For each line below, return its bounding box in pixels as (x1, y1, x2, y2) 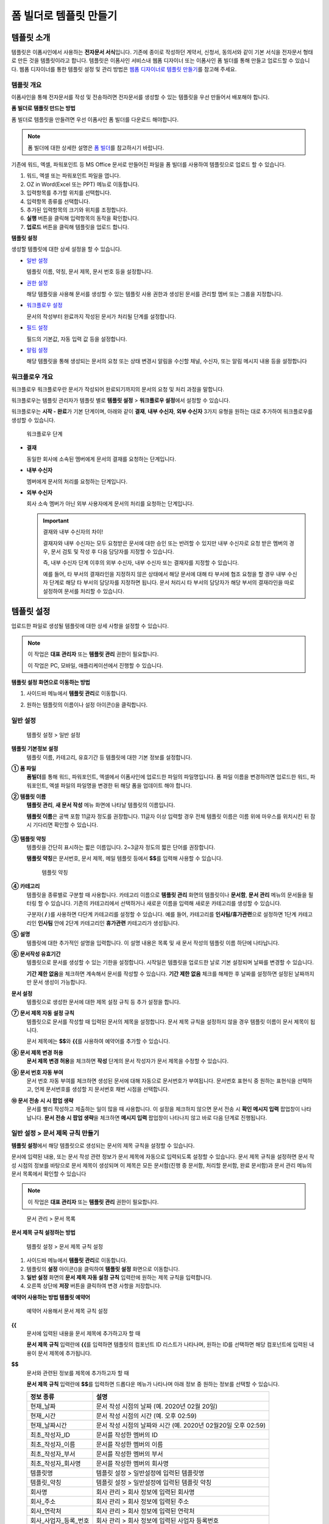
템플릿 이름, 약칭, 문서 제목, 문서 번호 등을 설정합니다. (26, 268, 153, 276)
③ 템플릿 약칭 (11, 835, 46, 842)
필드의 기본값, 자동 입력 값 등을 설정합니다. (26, 335, 127, 343)
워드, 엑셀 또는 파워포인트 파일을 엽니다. (26, 172, 121, 179)
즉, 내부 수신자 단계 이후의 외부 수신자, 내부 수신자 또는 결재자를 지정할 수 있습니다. (43, 559, 239, 566)
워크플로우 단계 (26, 430, 63, 438)
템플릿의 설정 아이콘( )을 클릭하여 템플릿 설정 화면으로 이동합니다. (26, 1265, 180, 1272)
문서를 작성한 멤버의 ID (96, 1431, 158, 1439)
